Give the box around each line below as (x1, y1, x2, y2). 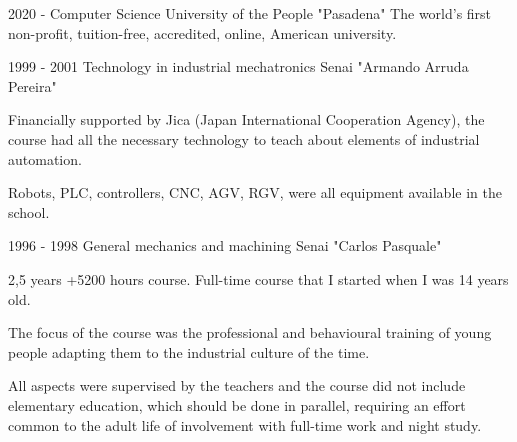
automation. (8, 148, 82, 169)
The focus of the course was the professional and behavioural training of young (8, 322, 492, 343)
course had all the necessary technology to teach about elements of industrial (8, 128, 480, 149)
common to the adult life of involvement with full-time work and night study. (8, 414, 482, 435)
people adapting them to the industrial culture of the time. (8, 341, 370, 362)
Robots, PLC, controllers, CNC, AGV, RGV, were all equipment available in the (8, 182, 502, 203)
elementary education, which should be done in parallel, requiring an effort (8, 394, 466, 415)
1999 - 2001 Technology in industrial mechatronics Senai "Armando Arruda (8, 56, 469, 77)
